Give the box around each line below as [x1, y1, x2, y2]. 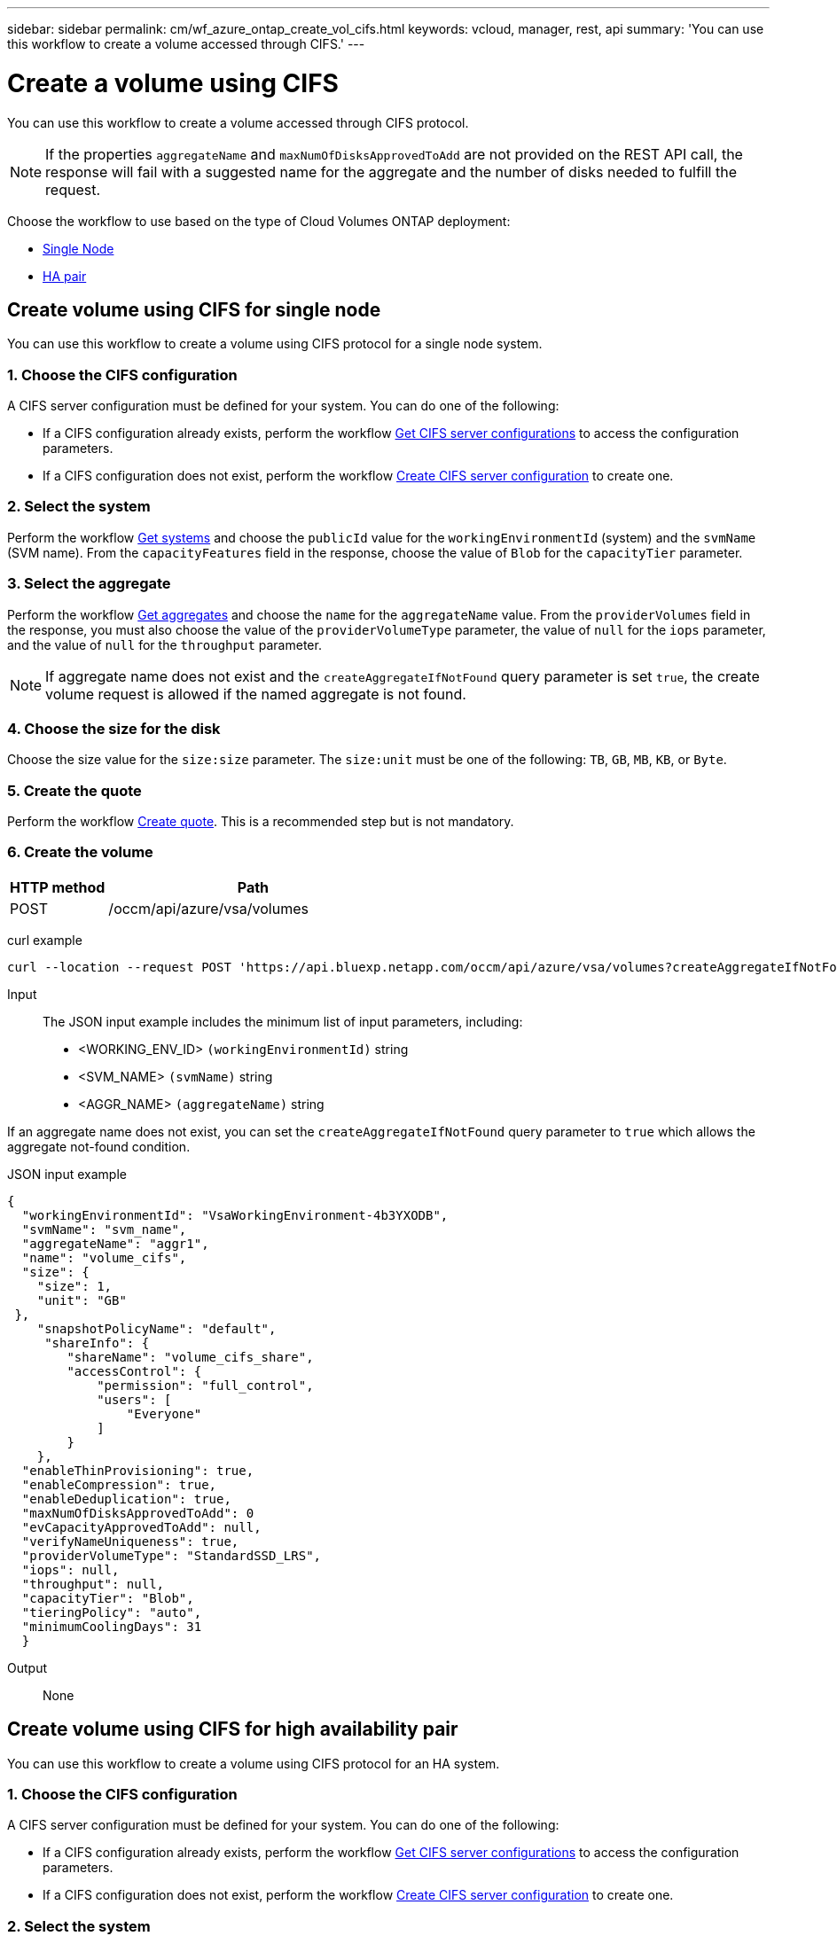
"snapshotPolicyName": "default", [36, 1321, 277, 1336]
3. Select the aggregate [7, 574, 171, 593]
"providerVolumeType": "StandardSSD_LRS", [21, 1548, 322, 1563]
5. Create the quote [7, 781, 142, 800]
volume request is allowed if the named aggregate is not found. [45, 684, 466, 703]
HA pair [43, 268, 87, 284]
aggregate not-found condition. [7, 1138, 191, 1154]
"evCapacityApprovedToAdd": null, [21, 1519, 262, 1534]
